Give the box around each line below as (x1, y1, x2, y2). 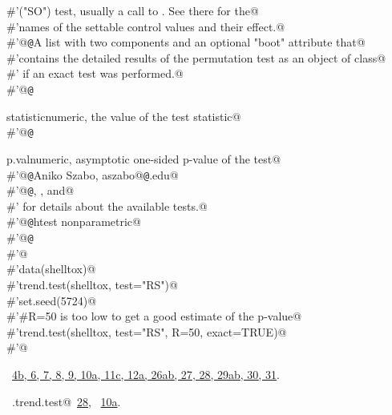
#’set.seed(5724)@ (6, 292, 97, 308)
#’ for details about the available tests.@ (6, 197, 208, 214)
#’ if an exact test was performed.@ (6, 65, 184, 82)
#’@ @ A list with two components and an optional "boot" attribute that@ (6, 34, 366, 50)
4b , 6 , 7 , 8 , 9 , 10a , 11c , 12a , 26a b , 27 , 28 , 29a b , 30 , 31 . (12, 365, 280, 382)
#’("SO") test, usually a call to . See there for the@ (6, 2, 259, 18)
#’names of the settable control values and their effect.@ (6, 18, 285, 34)
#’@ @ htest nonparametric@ (6, 213, 141, 230)
